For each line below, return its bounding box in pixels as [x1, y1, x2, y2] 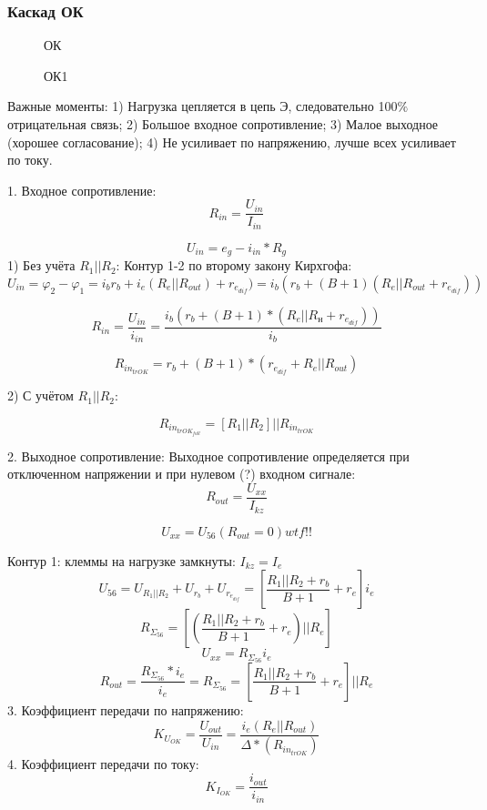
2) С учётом [7, 386, 74, 405]
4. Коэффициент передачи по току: [7, 754, 199, 774]
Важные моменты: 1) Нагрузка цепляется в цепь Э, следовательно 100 [7, 96, 398, 116]
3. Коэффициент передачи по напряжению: [7, 700, 244, 719]
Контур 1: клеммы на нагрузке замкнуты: [7, 551, 236, 570]
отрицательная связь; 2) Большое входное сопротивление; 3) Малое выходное [7, 115, 439, 133]
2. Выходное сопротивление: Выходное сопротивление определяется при [7, 446, 410, 465]
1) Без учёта [7, 256, 76, 275]
